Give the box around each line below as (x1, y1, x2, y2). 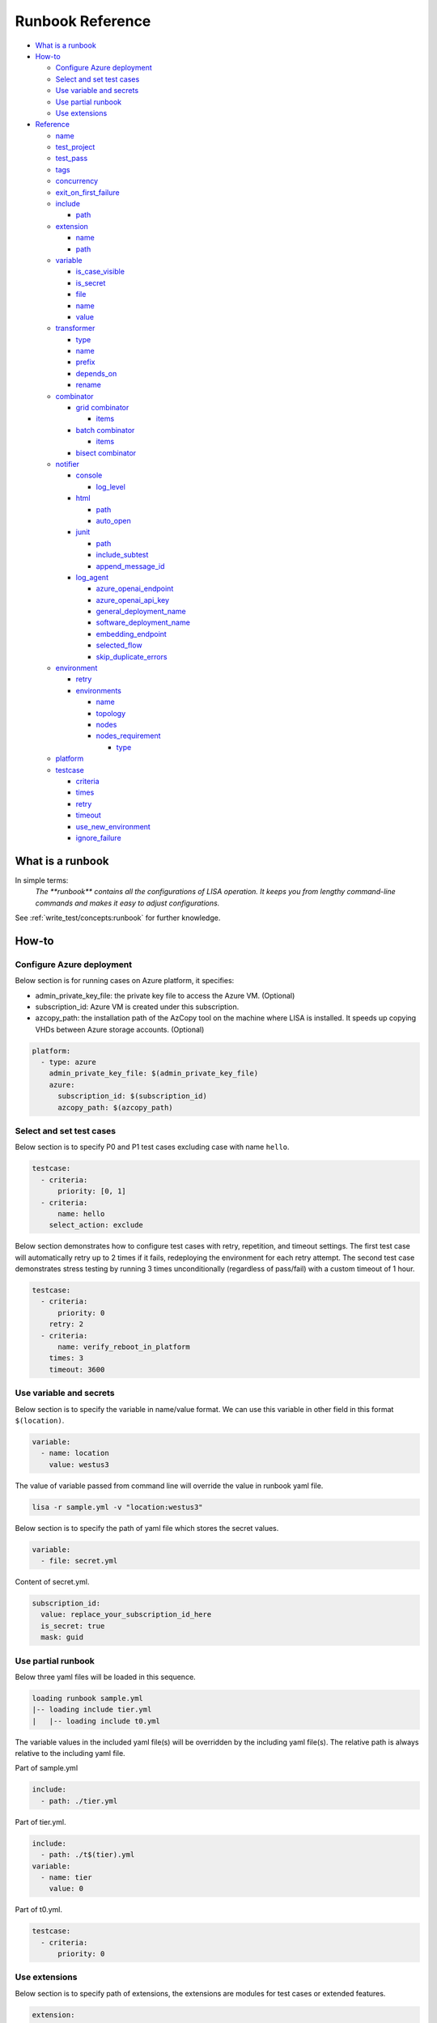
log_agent (75, 572, 109, 582)
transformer (55, 324, 95, 333)
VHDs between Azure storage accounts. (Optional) (35, 1024, 205, 1034)
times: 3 (49, 1354, 84, 1363)
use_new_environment (75, 821, 151, 831)
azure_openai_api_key (95, 595, 170, 604)
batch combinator (75, 425, 135, 435)
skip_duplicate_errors (95, 651, 168, 661)
